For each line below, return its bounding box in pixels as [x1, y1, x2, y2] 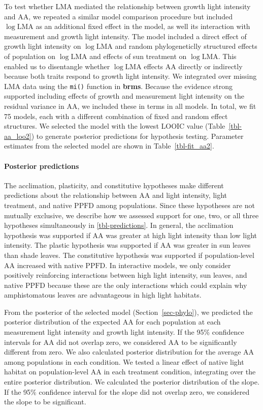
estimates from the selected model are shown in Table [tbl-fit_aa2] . [4, 140, 214, 151]
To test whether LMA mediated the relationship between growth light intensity [4, 1, 251, 11]
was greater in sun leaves [173, 240, 251, 250]
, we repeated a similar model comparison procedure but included [28, 11, 233, 21]
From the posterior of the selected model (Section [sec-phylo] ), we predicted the [4, 306, 253, 317]
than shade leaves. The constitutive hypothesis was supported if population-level [4, 249, 254, 260]
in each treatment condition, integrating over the [104, 366, 256, 377]
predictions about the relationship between [4, 190, 137, 200]
